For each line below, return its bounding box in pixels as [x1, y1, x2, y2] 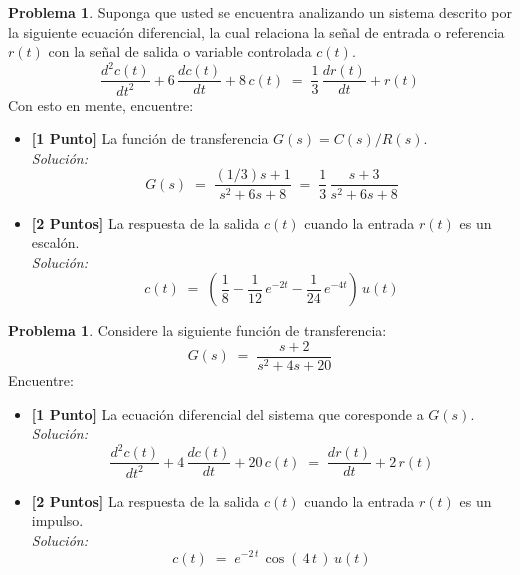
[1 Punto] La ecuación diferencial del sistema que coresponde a [31, 403, 424, 424]
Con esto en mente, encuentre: [8, 94, 194, 115]
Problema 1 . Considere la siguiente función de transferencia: [8, 320, 387, 341]
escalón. [31, 232, 80, 253]
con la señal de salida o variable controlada [48, 41, 312, 62]
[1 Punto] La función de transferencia [31, 128, 269, 149]
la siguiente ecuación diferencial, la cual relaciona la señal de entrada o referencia [8, 21, 505, 42]
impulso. [31, 510, 84, 531]
